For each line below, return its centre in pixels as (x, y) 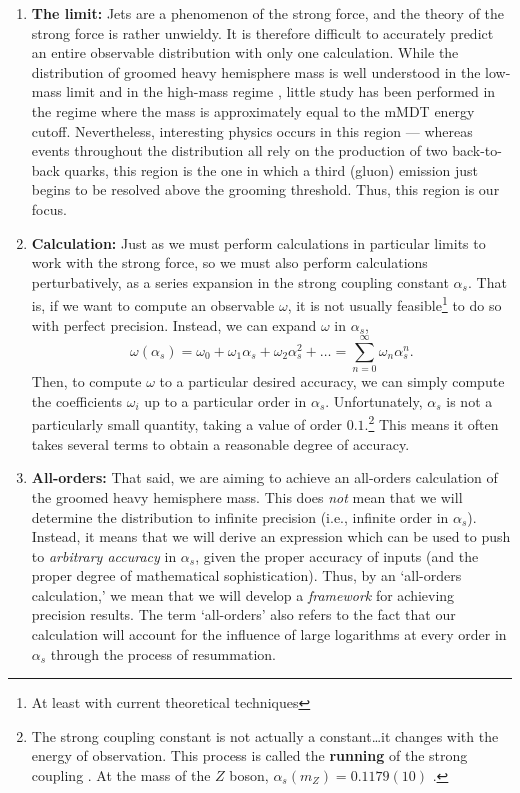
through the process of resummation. (163, 653)
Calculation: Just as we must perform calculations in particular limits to (258, 242)
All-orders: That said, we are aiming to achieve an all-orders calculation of (264, 477)
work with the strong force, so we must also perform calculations (229, 262)
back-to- (477, 150)
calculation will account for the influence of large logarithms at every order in (269, 634)
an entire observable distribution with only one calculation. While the (245, 52)
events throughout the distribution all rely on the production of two (239, 150)
